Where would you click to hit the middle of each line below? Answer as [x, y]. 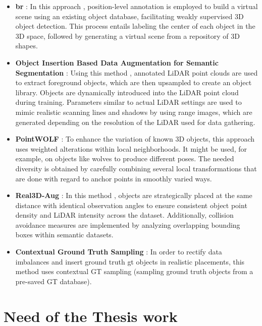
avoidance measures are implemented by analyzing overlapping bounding [128, 224]
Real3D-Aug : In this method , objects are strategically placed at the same [134, 195]
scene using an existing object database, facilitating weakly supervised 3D [129, 16]
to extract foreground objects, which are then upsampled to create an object [134, 82]
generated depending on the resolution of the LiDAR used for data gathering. [135, 122]
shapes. [27, 46]
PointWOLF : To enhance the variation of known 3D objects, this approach [135, 139]
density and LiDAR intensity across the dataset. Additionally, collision [124, 215]
